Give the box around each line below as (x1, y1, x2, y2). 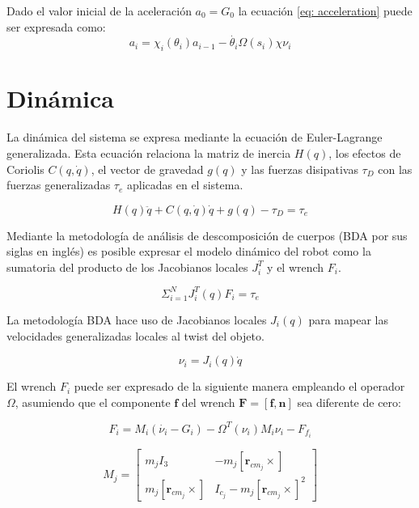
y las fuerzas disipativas (241, 160, 358, 177)
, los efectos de (328, 144, 401, 161)
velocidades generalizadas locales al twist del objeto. (6, 327, 265, 344)
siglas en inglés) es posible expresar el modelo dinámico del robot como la (6, 243, 371, 260)
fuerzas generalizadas (6, 176, 111, 193)
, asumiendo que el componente (15, 393, 171, 410)
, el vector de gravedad (91, 160, 204, 177)
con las (378, 160, 413, 177)
